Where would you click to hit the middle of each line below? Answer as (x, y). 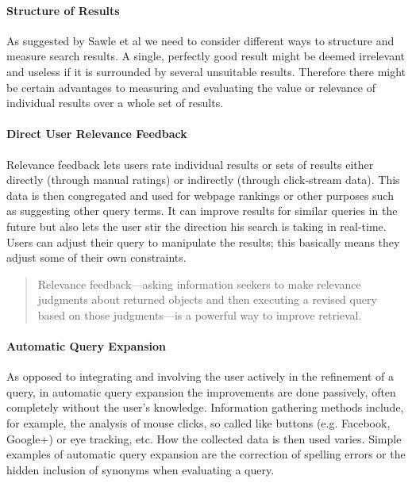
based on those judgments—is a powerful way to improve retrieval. (200, 314)
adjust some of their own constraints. (96, 257)
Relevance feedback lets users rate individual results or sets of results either (190, 164)
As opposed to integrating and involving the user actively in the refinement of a (200, 376)
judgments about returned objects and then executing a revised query (207, 299)
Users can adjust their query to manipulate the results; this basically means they (203, 241)
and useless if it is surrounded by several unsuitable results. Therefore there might (206, 71)
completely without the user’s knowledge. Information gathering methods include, (205, 407)
